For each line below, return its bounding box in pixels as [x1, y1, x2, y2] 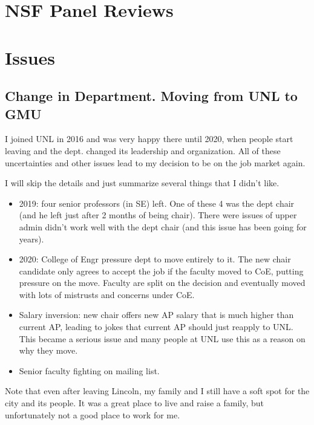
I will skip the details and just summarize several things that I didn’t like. [5, 177, 280, 189]
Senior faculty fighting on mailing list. [19, 364, 160, 377]
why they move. [19, 344, 78, 357]
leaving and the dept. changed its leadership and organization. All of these [5, 144, 281, 157]
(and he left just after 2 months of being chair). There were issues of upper [19, 209, 297, 221]
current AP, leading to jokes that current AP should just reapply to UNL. [19, 320, 293, 333]
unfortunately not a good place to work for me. [5, 408, 180, 421]
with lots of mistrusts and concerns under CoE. [19, 288, 195, 300]
